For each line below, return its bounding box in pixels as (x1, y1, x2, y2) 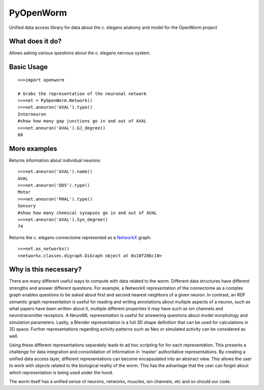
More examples (9, 145, 57, 153)
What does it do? (9, 37, 62, 46)
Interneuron (18, 111, 46, 117)
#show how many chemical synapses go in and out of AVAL (18, 210, 157, 216)
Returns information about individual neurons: (9, 157, 101, 163)
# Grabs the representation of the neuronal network (18, 91, 147, 97)
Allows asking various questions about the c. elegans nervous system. (9, 50, 151, 56)
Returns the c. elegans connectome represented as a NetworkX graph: (9, 234, 152, 240)
